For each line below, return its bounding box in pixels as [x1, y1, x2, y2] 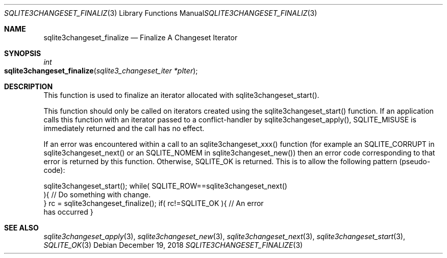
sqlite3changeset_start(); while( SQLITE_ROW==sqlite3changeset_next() [43, 182, 287, 190]
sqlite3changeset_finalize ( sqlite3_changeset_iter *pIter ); [4, 66, 198, 75]
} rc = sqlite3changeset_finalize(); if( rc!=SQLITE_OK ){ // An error [43, 199, 264, 208]
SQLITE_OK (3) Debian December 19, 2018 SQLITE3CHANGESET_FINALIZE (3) [43, 241, 303, 249]
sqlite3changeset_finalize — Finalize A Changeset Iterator [43, 33, 238, 42]
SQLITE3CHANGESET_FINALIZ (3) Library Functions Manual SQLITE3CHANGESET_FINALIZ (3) [4, 9, 317, 17]
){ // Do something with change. [43, 190, 151, 199]
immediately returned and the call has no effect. [43, 124, 205, 133]
